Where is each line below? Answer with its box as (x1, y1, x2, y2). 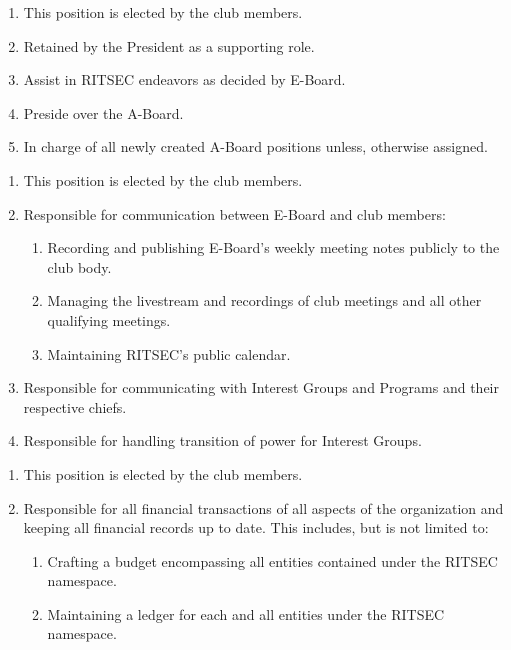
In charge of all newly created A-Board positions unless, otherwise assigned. (23, 136, 488, 157)
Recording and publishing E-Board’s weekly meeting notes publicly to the (47, 237, 500, 258)
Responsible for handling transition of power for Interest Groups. (23, 430, 422, 451)
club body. (47, 256, 112, 277)
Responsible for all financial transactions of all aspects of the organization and (23, 497, 504, 518)
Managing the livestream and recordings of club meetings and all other (47, 290, 482, 311)
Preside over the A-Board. (23, 102, 184, 123)
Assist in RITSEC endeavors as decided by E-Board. (23, 69, 346, 90)
